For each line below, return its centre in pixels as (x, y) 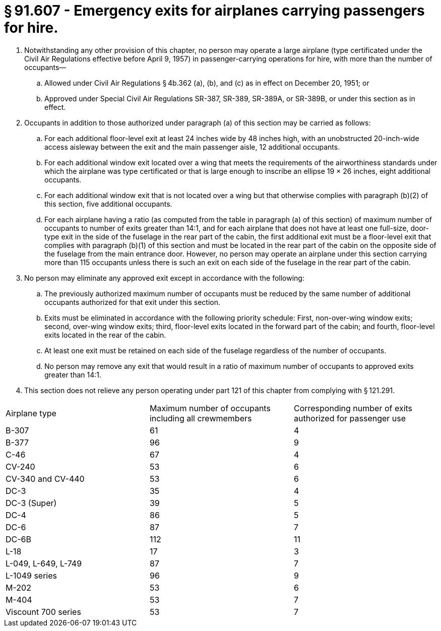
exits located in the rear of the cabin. (105, 335)
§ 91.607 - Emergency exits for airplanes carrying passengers (214, 11)
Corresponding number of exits (353, 408)
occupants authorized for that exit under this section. (132, 302)
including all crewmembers (201, 418)
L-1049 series (31, 575)
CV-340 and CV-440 (45, 479)
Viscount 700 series (43, 612)
